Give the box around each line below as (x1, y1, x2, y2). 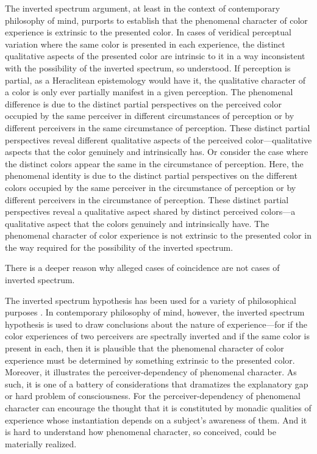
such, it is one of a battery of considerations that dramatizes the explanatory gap (5, 377, 308, 390)
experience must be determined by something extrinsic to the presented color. (5, 353, 295, 366)
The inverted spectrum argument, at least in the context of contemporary (5, 2, 280, 14)
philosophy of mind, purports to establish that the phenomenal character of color (5, 13, 308, 26)
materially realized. (5, 437, 77, 450)
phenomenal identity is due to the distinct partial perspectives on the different (5, 169, 297, 182)
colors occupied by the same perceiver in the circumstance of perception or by (5, 181, 296, 193)
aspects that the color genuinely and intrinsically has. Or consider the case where (5, 145, 308, 158)
